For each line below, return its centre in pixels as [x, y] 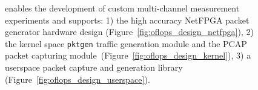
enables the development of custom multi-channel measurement [122, 8]
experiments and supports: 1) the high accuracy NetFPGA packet [127, 20]
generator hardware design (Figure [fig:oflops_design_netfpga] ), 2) [129, 32]
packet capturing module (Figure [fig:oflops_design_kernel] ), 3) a [128, 55]
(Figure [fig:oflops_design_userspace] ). [78, 79]
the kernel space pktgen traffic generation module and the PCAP [126, 43]
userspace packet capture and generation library [94, 67]
